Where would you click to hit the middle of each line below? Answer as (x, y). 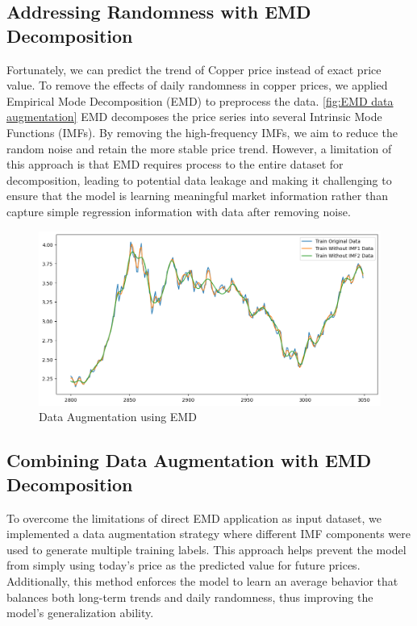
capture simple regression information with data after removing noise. (179, 211)
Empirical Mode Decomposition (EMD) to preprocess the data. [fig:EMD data (200, 100)
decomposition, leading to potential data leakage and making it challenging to (199, 179)
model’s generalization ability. (80, 613)
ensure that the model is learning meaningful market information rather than (197, 196)
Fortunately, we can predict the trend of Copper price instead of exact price (194, 69)
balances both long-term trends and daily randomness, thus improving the (190, 597)
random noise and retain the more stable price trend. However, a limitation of (199, 148)
